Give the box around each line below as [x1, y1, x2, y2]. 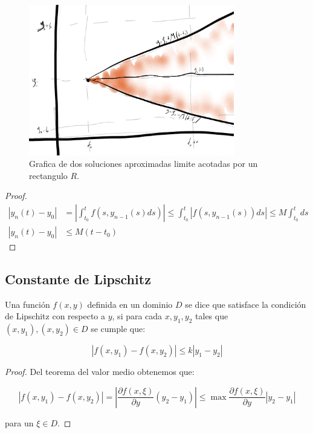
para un [5, 416, 34, 429]
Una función [5, 298, 50, 310]
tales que [195, 310, 228, 322]
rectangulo [29, 169, 68, 181]
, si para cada [112, 310, 163, 322]
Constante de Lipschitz [5, 270, 151, 288]
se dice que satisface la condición [185, 298, 306, 310]
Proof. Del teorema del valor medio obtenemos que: [5, 365, 195, 378]
